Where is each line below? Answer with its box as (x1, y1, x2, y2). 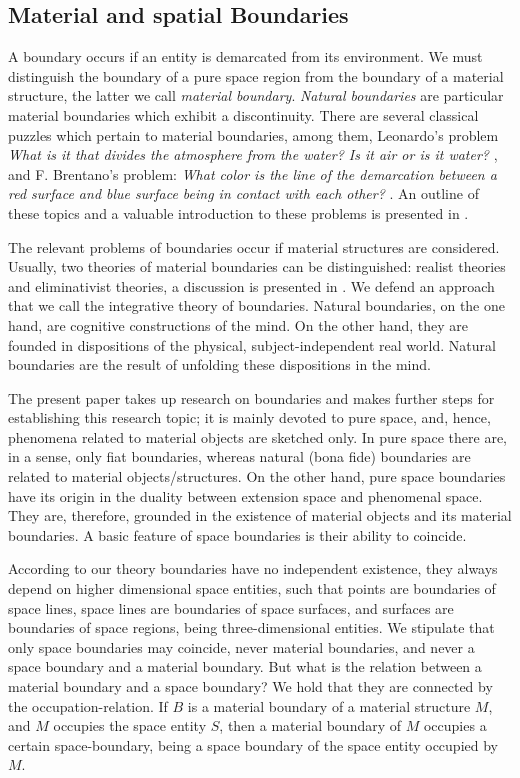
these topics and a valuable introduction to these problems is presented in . (8, 202, 469, 223)
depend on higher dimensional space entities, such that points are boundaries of (8, 578, 496, 599)
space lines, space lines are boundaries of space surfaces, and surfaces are (8, 597, 454, 618)
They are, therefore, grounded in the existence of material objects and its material (8, 505, 512, 526)
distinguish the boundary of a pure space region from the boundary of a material (8, 65, 504, 86)
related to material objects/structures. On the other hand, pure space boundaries (8, 466, 506, 487)
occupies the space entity (53, 715, 207, 736)
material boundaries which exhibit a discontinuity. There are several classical (8, 104, 479, 125)
